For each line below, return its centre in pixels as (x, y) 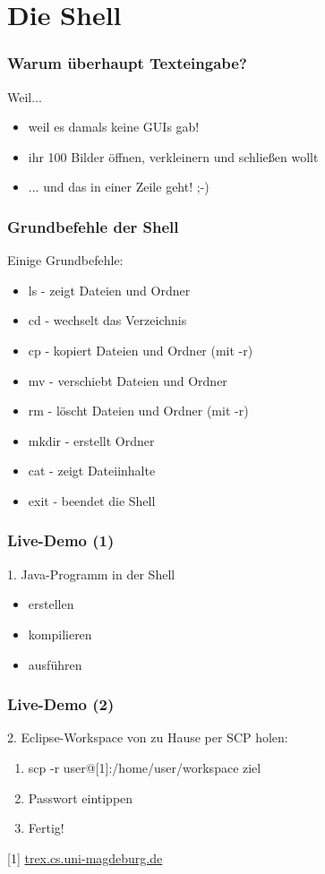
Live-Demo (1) (61, 540)
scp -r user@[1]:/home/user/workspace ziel (145, 767)
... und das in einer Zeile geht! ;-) (119, 187)
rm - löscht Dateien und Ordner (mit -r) (138, 411)
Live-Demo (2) (61, 704)
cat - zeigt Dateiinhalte (92, 471)
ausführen (55, 664)
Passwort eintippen (81, 797)
